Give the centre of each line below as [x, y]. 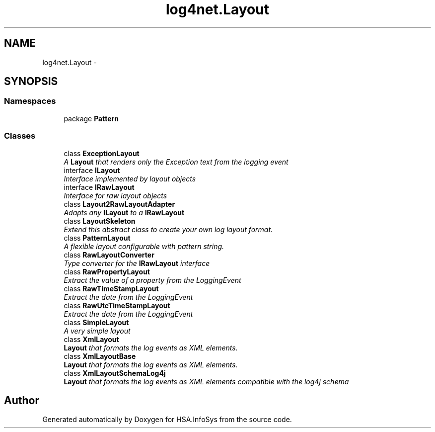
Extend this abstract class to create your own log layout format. [168, 229]
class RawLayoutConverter [109, 255]
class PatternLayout [97, 238]
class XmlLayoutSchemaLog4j [115, 373]
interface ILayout [92, 170]
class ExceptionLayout [102, 153]
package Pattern [91, 118]
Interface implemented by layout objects [130, 178]
